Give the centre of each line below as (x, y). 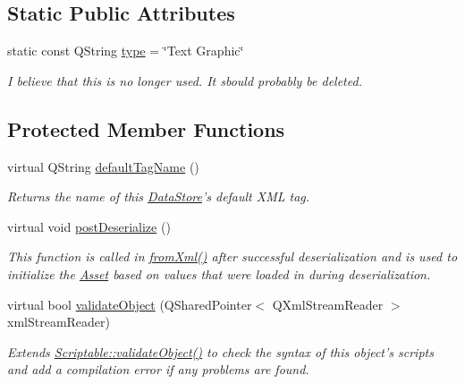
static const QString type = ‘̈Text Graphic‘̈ (126, 51)
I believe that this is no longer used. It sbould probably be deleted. (185, 80)
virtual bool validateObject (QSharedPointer (130, 304)
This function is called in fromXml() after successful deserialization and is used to (232, 256)
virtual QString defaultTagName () (103, 166)
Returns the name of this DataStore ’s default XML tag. (159, 196)
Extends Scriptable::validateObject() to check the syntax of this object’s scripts (220, 351)
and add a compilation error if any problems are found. (158, 369)
